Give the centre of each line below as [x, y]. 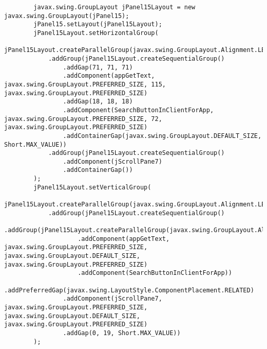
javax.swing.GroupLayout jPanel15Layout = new [115, 7]
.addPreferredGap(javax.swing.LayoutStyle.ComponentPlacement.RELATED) [129, 290]
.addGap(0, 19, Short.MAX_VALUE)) [122, 333]
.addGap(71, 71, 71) [98, 67]
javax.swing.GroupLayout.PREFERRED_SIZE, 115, [85, 84]
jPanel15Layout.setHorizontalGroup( [96, 33]
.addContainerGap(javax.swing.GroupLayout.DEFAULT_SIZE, [162, 136]
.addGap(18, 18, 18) [98, 102]
